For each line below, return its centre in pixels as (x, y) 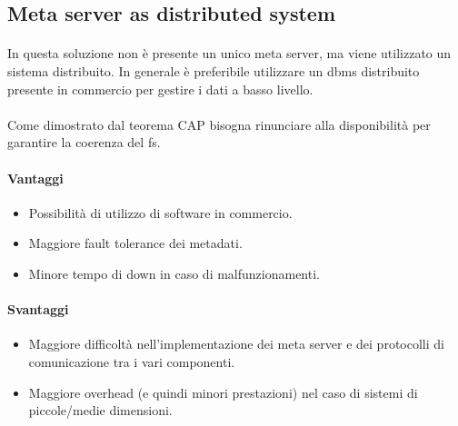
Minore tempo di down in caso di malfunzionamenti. (174, 273)
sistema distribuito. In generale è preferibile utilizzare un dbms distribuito (214, 70)
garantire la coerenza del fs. (84, 142)
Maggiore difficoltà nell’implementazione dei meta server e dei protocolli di (236, 344)
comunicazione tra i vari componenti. (132, 361)
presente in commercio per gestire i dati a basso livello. (160, 89)
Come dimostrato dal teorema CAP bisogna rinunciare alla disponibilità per (219, 124)
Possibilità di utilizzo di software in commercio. (160, 212)
